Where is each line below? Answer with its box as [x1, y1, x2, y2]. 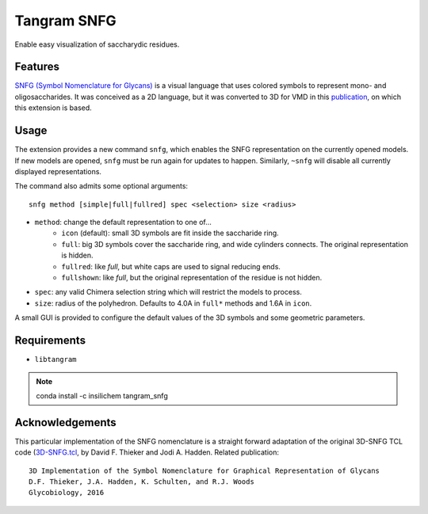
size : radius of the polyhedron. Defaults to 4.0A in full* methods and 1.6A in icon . [34, 298, 312, 308]
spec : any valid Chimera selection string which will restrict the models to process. [34, 287, 303, 297]
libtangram [34, 355, 77, 364]
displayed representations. [14, 166, 102, 176]
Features [14, 60, 59, 74]
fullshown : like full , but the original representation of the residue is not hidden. [61, 273, 323, 283]
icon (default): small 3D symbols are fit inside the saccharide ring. [61, 228, 279, 238]
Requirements [14, 333, 86, 348]
